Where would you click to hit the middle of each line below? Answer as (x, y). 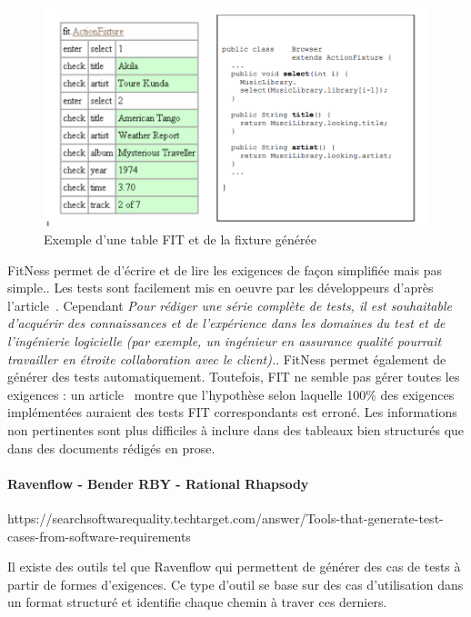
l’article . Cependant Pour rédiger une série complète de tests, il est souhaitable (230, 305)
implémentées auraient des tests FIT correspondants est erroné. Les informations (232, 412)
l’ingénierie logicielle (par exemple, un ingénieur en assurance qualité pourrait (225, 341)
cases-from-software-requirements (99, 536)
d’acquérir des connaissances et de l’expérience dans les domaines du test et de (226, 323)
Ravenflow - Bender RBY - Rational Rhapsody (158, 483)
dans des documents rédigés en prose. (111, 448)
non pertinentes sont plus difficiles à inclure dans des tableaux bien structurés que (236, 430)
